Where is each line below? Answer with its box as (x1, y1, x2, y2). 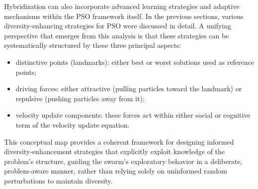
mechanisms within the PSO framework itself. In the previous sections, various (4, 10, 244, 21)
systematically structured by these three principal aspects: (4, 40, 181, 50)
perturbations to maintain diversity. (4, 175, 113, 186)
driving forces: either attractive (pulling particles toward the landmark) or (15, 83, 242, 94)
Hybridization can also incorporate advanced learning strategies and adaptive (4, 1, 240, 11)
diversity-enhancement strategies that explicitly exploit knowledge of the (4, 146, 225, 157)
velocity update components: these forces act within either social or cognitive (15, 110, 251, 120)
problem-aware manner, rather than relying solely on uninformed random (4, 166, 227, 176)
